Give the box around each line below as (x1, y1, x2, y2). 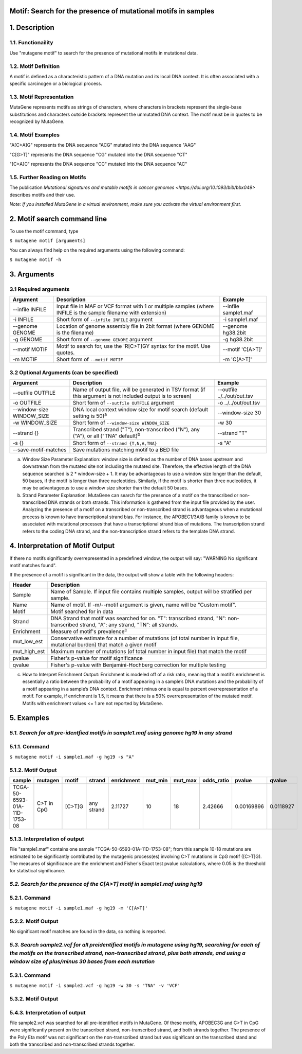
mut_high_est (12, 648, 45, 655)
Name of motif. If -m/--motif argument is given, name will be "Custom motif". (50, 601, 236, 608)
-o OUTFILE (12, 399, 42, 407)
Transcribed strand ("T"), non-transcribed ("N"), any (72, 426, 200, 433)
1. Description (9, 23, 55, 32)
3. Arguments (9, 270, 54, 278)
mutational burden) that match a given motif (50, 641, 157, 648)
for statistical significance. (9, 868, 65, 874)
